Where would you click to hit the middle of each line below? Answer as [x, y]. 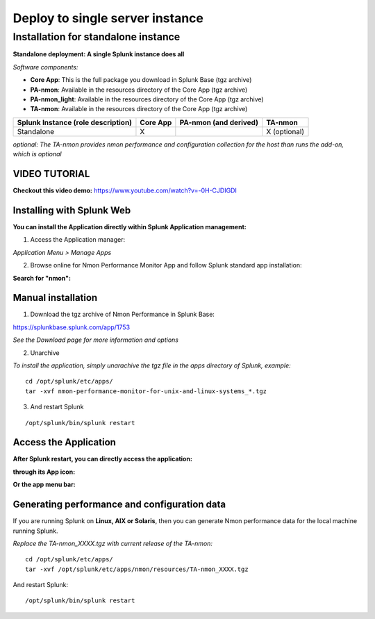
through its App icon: [44, 472]
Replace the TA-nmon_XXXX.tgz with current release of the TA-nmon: [113, 543]
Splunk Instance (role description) [74, 122]
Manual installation [55, 298]
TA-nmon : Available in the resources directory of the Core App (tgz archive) [139, 109]
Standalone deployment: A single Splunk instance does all [99, 54]
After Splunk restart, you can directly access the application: [102, 459]
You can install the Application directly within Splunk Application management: [130, 226]
